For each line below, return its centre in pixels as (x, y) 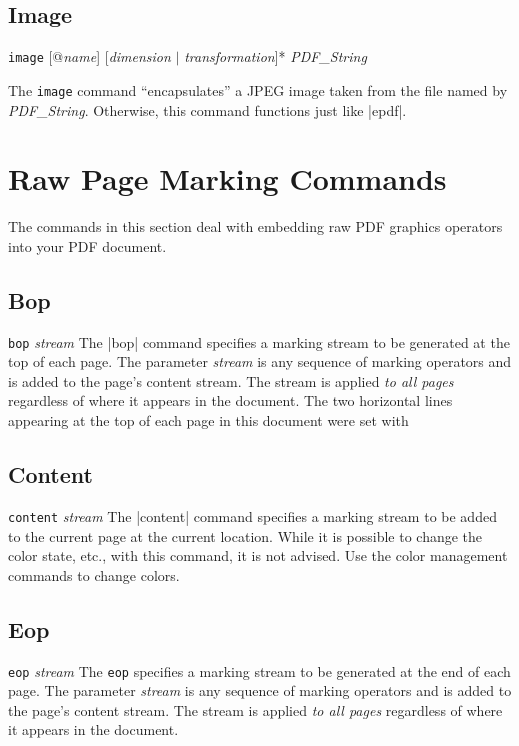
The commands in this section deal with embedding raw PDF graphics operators (255, 226)
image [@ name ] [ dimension (89, 56)
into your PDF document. (87, 245)
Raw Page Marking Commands (227, 178)
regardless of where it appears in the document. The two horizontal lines (230, 400)
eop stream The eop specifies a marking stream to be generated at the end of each (259, 670)
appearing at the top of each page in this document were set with (208, 420)
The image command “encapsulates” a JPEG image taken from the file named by (258, 89)
